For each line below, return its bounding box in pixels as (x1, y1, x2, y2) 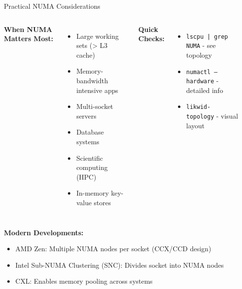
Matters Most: (4, 33, 53, 44)
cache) (76, 49, 95, 60)
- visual (216, 111, 238, 121)
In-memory (76, 188, 109, 198)
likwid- (186, 104, 211, 111)
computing (76, 162, 108, 172)
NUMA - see (186, 40, 216, 50)
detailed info (186, 85, 223, 95)
